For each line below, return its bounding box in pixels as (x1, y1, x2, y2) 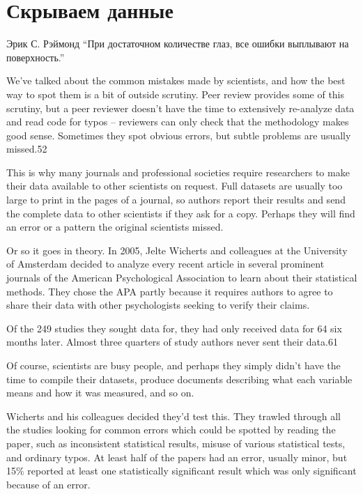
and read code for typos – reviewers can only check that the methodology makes (6, 114, 349, 129)
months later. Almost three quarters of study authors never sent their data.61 (6, 334, 338, 349)
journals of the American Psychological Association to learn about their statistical (6, 270, 357, 285)
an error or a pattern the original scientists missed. (6, 219, 224, 234)
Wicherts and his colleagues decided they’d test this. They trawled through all (6, 408, 341, 423)
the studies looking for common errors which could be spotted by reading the (6, 422, 336, 437)
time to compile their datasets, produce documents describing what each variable (6, 371, 353, 386)
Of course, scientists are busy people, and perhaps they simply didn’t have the (6, 358, 341, 372)
